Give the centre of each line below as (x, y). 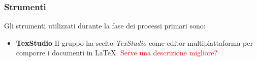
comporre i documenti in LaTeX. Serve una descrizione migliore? (117, 53)
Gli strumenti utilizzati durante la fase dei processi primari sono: (105, 26)
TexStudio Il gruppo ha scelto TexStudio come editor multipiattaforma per (134, 42)
